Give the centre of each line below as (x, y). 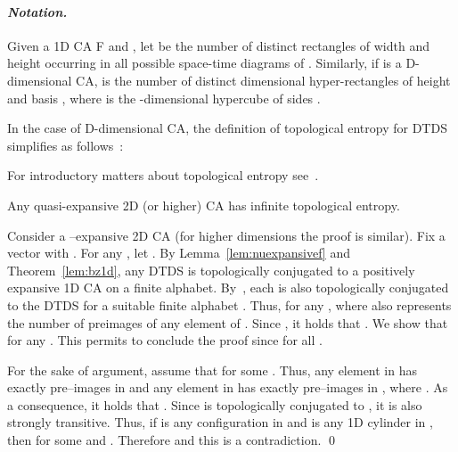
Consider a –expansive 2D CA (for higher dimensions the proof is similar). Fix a (226, 235)
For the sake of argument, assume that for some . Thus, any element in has (212, 370)
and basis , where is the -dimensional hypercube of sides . (164, 98)
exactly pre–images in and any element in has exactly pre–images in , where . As (228, 387)
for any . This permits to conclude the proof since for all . (165, 340)
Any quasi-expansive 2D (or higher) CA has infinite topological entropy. (204, 205)
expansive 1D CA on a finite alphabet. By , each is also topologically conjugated (228, 288)
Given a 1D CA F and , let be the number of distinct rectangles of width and (218, 45)
